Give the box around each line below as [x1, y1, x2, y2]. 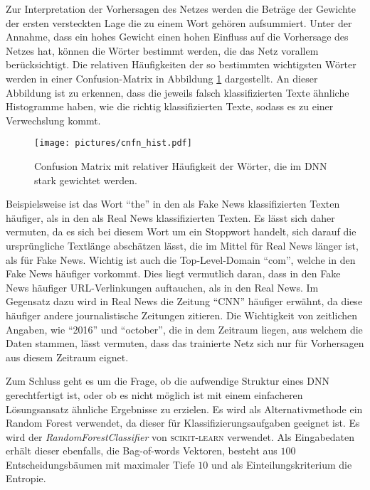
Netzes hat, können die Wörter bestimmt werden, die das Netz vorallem [6, 43, 319, 58]
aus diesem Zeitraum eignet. [6, 349, 129, 364]
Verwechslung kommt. [6, 112, 101, 127]
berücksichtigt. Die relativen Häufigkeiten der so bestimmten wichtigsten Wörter [6, 57, 356, 72]
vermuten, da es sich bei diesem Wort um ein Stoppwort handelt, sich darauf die [6, 224, 356, 239]
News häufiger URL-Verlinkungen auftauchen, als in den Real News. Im [6, 279, 319, 294]
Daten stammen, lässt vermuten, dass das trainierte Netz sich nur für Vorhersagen [6, 336, 364, 351]
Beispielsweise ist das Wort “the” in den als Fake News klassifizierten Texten [6, 196, 340, 211]
